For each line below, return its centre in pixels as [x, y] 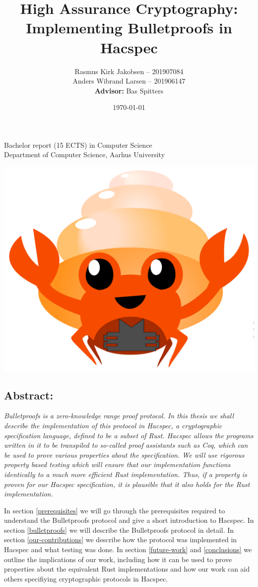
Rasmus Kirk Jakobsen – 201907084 [129, 71]
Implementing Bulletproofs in [129, 28]
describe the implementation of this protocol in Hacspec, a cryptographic [113, 425]
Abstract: [29, 395]
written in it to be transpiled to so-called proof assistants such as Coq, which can [126, 445]
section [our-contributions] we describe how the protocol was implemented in [121, 539]
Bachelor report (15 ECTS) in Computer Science [78, 145]
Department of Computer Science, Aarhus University [85, 154]
